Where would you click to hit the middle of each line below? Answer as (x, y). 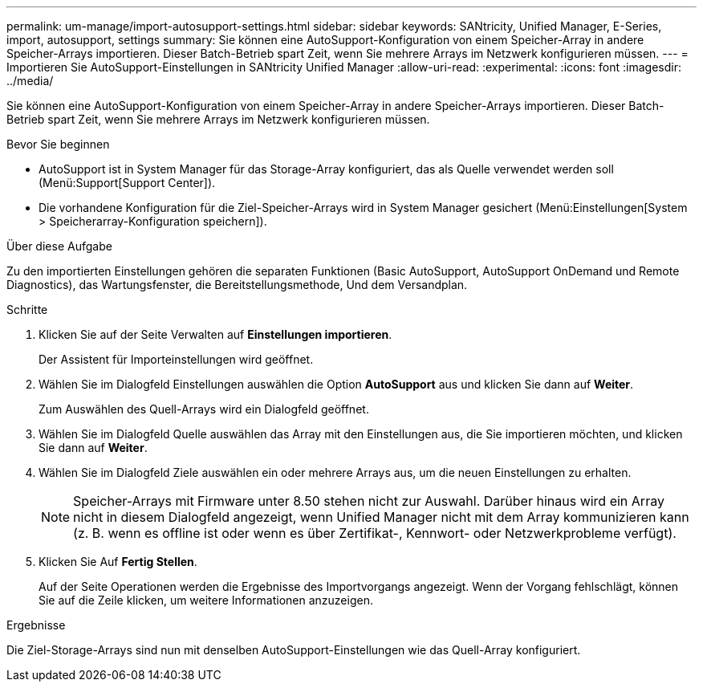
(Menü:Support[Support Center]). (127, 183)
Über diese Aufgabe (59, 246)
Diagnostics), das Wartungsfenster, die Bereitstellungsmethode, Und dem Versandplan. (237, 285)
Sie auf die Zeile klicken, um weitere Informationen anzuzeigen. (206, 600)
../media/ (30, 81)
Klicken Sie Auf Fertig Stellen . (118, 562)
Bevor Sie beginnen (58, 144)
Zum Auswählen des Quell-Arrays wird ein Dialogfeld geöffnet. (204, 409)
